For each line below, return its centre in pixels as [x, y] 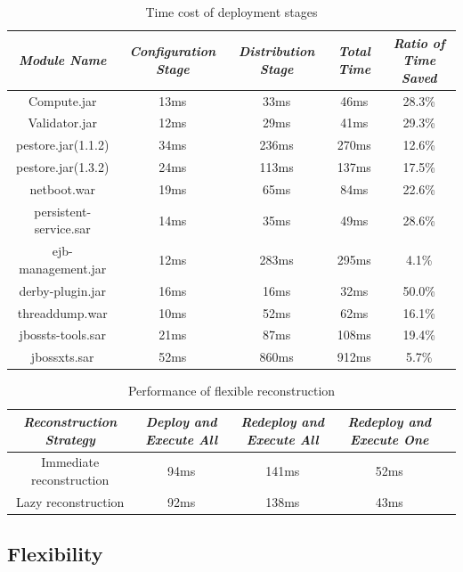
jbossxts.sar [62, 357]
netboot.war [63, 189]
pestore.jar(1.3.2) [63, 167]
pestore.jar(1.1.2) [63, 145]
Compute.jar [62, 100]
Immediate [70, 462]
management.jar [63, 268]
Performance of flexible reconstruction [231, 391]
